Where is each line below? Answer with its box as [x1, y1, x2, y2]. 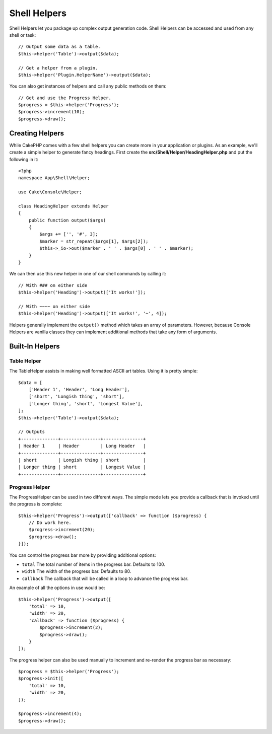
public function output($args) [28, 217, 106, 223]
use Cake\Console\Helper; [18, 189, 83, 195]
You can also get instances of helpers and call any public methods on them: [9, 83, 167, 89]
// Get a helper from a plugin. [18, 65, 98, 70]
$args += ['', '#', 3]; [39, 232, 98, 237]
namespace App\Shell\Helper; [18, 175, 90, 181]
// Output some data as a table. [18, 44, 101, 50]
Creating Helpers [9, 129, 64, 137]
